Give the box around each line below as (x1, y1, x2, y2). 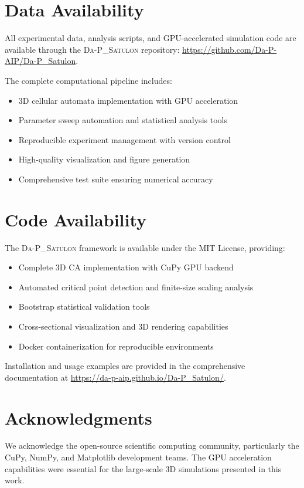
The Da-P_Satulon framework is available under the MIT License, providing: (5, 241, 285, 253)
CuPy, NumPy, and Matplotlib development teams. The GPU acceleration (5, 451, 272, 463)
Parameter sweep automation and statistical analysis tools (18, 114, 227, 126)
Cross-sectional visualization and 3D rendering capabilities (18, 320, 228, 332)
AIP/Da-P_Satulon (5, 55, 76, 67)
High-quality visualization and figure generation (18, 153, 190, 165)
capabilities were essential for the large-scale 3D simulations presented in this (5, 462, 282, 475)
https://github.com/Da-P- (182, 43, 277, 55)
